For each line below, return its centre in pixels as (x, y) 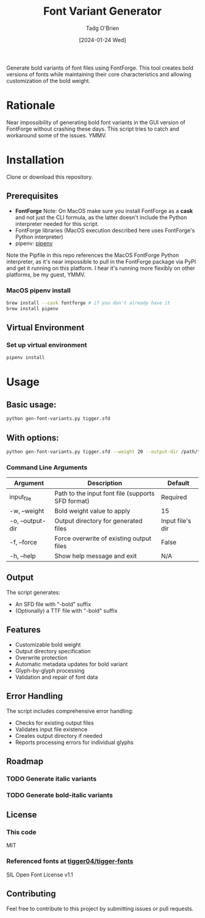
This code (21, 833)
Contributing (31, 894)
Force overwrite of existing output (103, 538)
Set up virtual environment (47, 345)
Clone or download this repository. (50, 177)
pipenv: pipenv (34, 243)
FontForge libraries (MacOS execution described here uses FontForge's (105, 230)
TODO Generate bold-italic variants (59, 795)
